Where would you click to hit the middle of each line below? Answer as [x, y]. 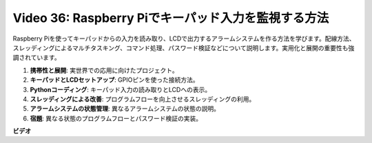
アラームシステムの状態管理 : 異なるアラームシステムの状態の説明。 [125, 109]
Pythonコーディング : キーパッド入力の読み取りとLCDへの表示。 [121, 89]
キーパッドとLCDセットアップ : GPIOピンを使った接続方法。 [114, 80]
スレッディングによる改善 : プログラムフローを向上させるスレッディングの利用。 [143, 99]
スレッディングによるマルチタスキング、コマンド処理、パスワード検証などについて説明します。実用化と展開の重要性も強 [184, 47]
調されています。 [37, 58]
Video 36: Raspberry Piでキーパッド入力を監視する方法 [171, 18]
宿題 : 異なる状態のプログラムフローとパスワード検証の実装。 [116, 118]
